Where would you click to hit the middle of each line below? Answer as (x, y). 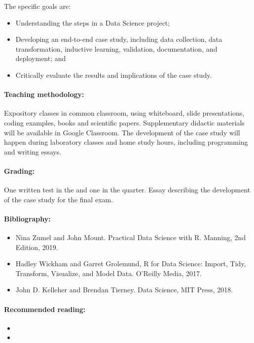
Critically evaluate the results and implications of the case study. (114, 75)
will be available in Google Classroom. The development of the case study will (122, 132)
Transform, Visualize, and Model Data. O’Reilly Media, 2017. (109, 273)
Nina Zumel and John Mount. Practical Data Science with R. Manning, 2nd (131, 237)
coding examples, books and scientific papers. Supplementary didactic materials (124, 122)
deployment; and (41, 58)
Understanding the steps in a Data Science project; (93, 22)
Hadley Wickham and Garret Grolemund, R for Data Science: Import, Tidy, (131, 264)
